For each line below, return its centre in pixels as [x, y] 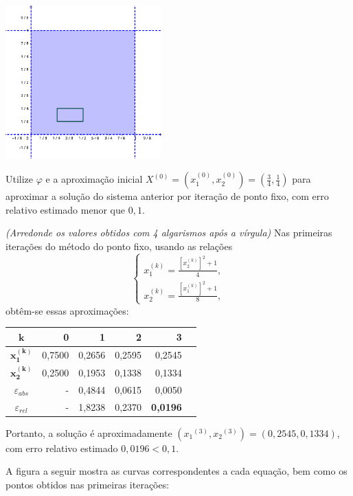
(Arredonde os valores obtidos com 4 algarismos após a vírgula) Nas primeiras [169, 233]
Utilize [20, 179]
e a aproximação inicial [94, 179]
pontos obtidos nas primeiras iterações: [88, 484]
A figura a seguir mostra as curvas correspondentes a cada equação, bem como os [176, 471]
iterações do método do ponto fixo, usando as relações [119, 246]
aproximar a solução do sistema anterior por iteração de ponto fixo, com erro [167, 196]
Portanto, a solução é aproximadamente [89, 432]
